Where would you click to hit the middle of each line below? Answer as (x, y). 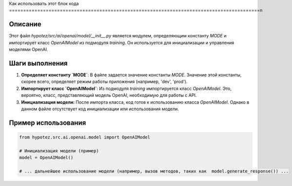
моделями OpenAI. (28, 50)
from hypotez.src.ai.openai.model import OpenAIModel (85, 137)
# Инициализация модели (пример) (59, 151)
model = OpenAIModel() (46, 158)
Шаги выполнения (38, 63)
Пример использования (47, 123)
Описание (25, 24)
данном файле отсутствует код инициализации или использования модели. (100, 109)
